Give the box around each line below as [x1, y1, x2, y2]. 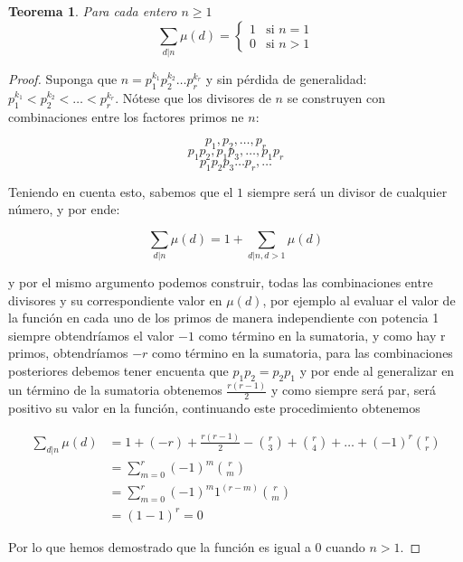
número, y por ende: [8, 200, 120, 219]
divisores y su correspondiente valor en [8, 290, 222, 309]
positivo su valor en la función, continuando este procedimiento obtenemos [8, 398, 420, 417]
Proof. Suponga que [8, 69, 118, 88]
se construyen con [287, 88, 385, 107]
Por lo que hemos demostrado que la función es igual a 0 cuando [8, 537, 365, 556]
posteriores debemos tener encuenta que [8, 361, 229, 379]
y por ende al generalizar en [299, 361, 455, 379]
